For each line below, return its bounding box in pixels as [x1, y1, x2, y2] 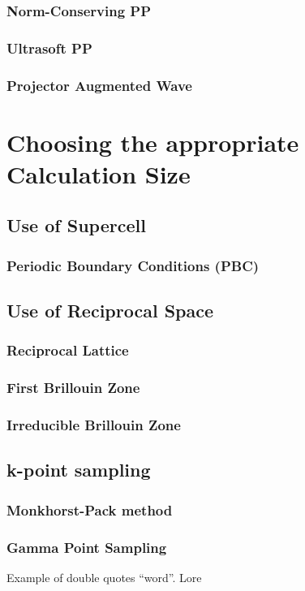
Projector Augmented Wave [6, 75, 192, 95]
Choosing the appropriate [6, 125, 299, 158]
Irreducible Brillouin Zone [6, 415, 181, 435]
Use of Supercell [6, 213, 146, 238]
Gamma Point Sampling [6, 537, 167, 557]
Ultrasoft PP [6, 37, 92, 58]
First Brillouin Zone [6, 377, 140, 398]
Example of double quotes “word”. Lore [6, 568, 202, 585]
